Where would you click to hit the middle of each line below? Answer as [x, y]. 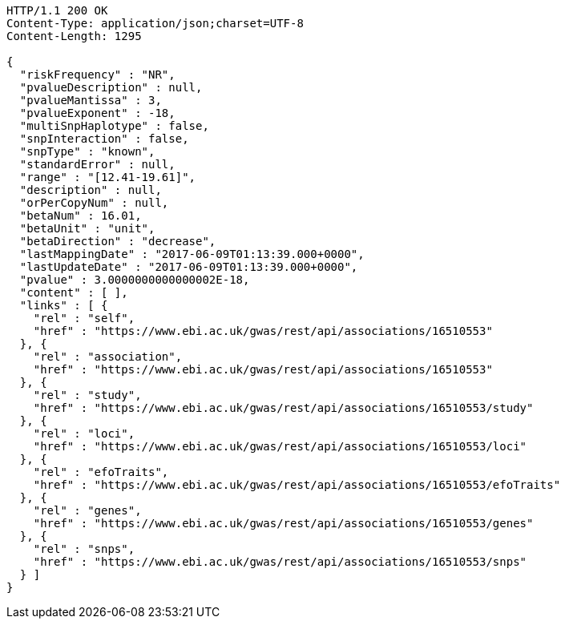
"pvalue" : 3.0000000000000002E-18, [135, 280]
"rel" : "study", [87, 395]
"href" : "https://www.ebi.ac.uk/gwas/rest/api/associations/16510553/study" [283, 408]
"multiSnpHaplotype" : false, [114, 126]
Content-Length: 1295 [74, 36]
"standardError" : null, [97, 164]
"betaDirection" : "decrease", [118, 241]
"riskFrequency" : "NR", [97, 75]
